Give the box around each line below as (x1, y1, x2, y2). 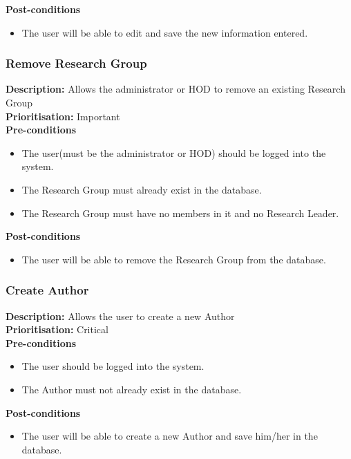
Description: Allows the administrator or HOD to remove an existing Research (6, 82, 345, 96)
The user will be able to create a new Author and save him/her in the (21, 429, 318, 443)
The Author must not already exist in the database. (21, 382, 242, 396)
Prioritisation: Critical (6, 322, 108, 337)
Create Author (6, 281, 89, 299)
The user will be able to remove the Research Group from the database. (21, 252, 326, 266)
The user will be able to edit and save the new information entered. (21, 25, 308, 39)
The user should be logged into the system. (21, 359, 205, 373)
